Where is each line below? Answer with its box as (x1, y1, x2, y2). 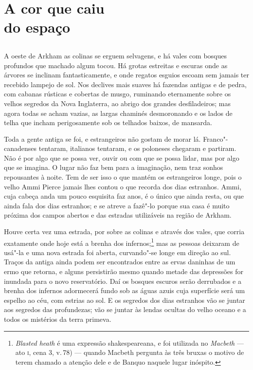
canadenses (4, 143, 37, 153)
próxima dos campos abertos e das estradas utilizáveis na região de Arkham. (4, 210, 232, 220)
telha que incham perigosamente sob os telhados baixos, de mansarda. (4, 117, 212, 128)
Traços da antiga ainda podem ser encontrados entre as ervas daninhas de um (4, 257, 235, 267)
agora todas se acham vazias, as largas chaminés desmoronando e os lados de (4, 108, 233, 118)
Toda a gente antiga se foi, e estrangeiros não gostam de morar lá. (4, 133, 201, 144)
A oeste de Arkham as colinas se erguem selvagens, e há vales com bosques (4, 50, 227, 60)
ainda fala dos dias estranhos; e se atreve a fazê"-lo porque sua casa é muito (4, 200, 230, 210)
